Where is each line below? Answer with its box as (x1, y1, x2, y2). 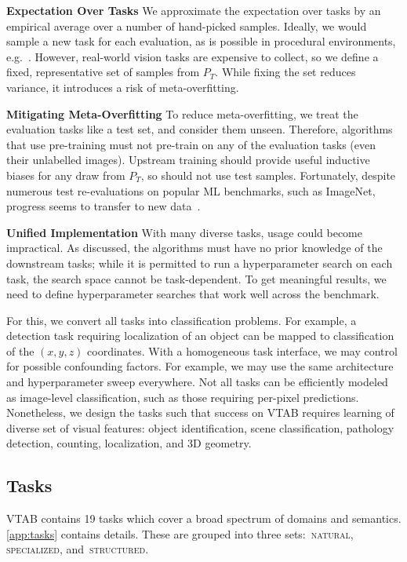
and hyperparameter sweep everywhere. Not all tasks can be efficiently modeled (6, 374, 388, 390)
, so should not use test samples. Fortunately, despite (140, 166, 396, 183)
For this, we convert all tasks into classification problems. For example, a (6, 312, 357, 328)
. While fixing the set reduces (215, 64, 356, 80)
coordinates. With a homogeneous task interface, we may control (87, 342, 398, 359)
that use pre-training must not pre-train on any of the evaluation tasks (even (6, 136, 376, 152)
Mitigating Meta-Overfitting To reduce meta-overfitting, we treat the (6, 105, 358, 122)
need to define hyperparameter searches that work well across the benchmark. (6, 286, 380, 302)
